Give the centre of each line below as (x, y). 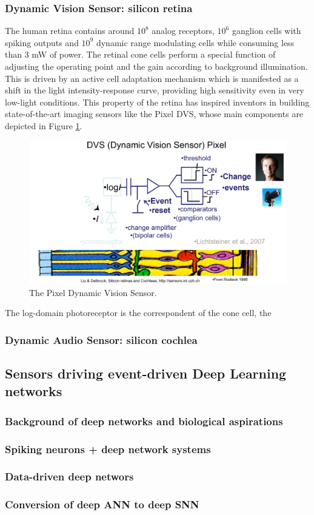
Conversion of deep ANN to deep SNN (102, 504)
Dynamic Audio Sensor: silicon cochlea (101, 339)
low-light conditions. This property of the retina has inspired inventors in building (157, 102)
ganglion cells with (266, 31)
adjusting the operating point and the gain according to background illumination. (156, 66)
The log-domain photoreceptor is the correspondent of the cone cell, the (138, 313)
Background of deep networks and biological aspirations (144, 421)
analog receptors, (183, 31)
